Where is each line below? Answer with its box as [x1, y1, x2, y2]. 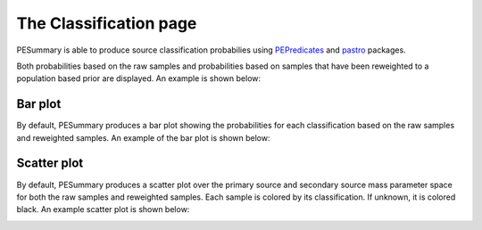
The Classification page [16, 13, 197, 33]
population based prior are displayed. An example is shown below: [16, 73, 262, 84]
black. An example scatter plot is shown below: [16, 204, 190, 215]
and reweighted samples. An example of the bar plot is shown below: [16, 132, 270, 143]
